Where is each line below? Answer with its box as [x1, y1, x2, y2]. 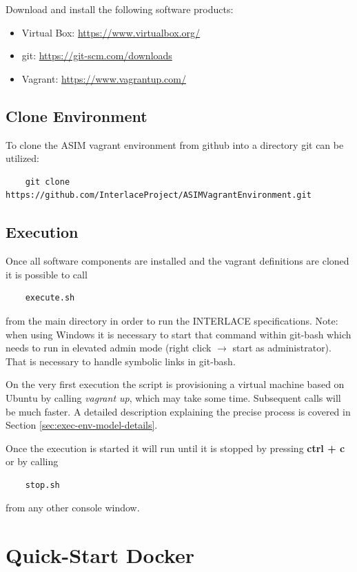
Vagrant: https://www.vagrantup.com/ [21, 71, 186, 85]
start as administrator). [232, 340, 331, 355]
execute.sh [25, 293, 75, 303]
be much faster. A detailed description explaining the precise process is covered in [6, 404, 351, 418]
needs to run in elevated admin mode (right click [6, 340, 212, 355]
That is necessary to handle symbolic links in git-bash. [6, 354, 236, 368]
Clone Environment [6, 105, 147, 126]
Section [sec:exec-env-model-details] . [6, 418, 158, 432]
